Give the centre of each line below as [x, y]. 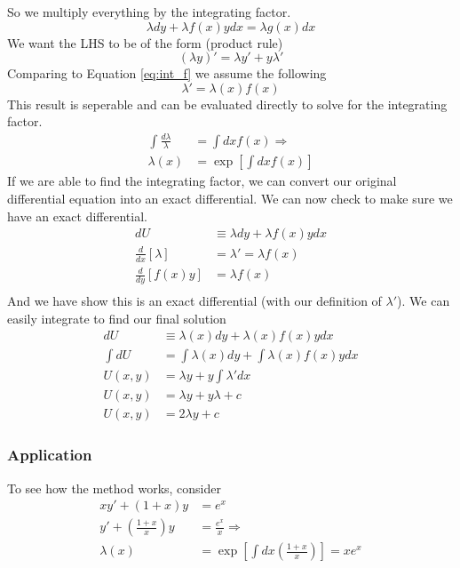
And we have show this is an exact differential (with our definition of [194, 300]
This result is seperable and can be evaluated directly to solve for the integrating [227, 104]
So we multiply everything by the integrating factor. [149, 12]
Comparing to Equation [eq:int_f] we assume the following [167, 73]
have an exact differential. [77, 216]
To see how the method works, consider [114, 488]
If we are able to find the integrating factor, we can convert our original [202, 181]
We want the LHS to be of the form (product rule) [145, 42]
